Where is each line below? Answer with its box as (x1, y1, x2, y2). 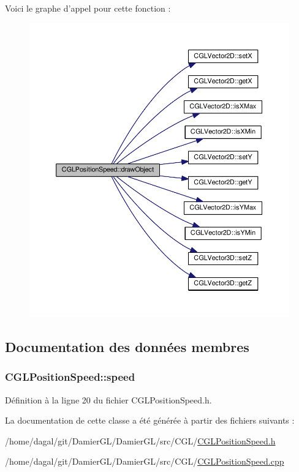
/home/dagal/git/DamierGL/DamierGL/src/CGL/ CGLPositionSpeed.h (5, 434, 276, 447)
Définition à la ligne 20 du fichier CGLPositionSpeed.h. (5, 393, 212, 406)
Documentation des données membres (5, 337, 249, 356)
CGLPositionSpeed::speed (5, 369, 135, 384)
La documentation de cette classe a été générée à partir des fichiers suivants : (5, 414, 295, 427)
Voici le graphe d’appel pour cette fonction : (5, 2, 171, 14)
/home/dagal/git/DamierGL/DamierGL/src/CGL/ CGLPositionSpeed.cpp (5, 455, 284, 468)
